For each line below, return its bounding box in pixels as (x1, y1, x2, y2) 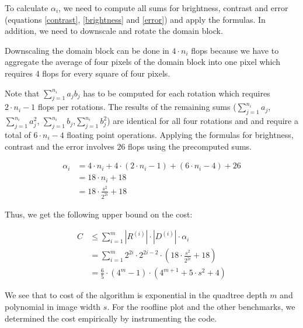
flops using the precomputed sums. (128, 140, 252, 152)
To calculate (5, 2, 48, 13)
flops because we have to (191, 44, 279, 56)
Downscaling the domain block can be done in (5, 44, 169, 56)
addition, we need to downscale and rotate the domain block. (5, 25, 223, 37)
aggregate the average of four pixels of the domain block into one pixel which (5, 56, 280, 68)
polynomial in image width (5, 300, 101, 312)
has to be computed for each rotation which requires (83, 87, 270, 99)
